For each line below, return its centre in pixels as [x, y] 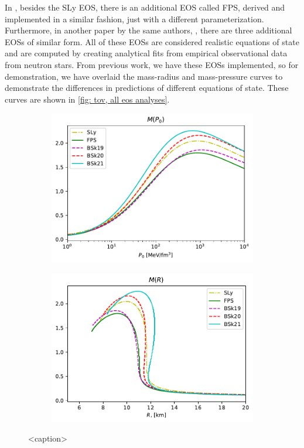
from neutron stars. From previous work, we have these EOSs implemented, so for [152, 64]
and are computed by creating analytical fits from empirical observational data [146, 53]
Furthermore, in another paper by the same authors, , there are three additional [148, 30]
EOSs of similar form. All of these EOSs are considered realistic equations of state [152, 41]
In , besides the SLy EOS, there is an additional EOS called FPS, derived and [145, 7]
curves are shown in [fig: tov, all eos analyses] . [87, 99]
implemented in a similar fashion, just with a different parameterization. [134, 18]
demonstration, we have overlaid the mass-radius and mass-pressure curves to [144, 76]
